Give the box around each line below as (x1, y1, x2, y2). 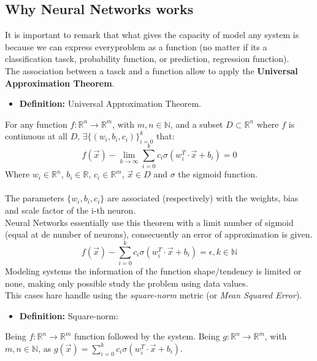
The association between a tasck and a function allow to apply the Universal (5, 64, 298, 77)
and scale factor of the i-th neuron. (5, 204, 136, 217)
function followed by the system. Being (74, 330, 220, 343)
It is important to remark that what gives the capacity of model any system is (5, 28, 299, 41)
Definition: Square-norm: (19, 309, 118, 322)
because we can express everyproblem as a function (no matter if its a (5, 40, 267, 53)
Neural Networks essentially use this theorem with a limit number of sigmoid (5, 215, 294, 228)
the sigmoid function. (178, 168, 258, 180)
